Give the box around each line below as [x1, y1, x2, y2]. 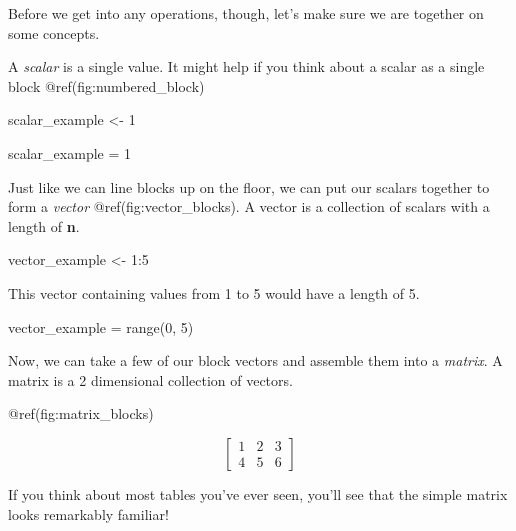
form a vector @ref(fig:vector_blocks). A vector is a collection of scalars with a [8, 196, 490, 217]
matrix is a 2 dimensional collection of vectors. [8, 369, 293, 390]
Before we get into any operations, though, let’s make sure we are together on [8, 3, 484, 23]
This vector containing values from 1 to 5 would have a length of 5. [8, 282, 420, 303]
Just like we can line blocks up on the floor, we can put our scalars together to [8, 176, 490, 197]
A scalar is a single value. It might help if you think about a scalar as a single [8, 56, 485, 77]
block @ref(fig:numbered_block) [8, 75, 205, 96]
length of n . [8, 215, 80, 236]
